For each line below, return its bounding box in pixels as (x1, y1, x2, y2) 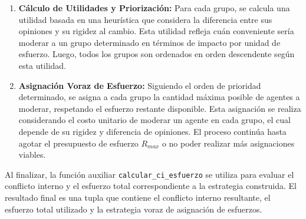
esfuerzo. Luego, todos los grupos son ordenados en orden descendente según (18, 48, 295, 60)
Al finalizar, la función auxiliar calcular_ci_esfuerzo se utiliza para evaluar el (5, 168, 294, 180)
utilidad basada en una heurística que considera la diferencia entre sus (18, 13, 272, 25)
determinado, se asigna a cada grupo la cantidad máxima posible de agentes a (18, 91, 300, 103)
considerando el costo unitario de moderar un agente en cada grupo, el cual (18, 114, 291, 126)
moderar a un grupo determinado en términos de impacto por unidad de (18, 36, 281, 48)
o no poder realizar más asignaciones (162, 137, 295, 149)
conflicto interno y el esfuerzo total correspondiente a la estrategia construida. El (5, 180, 297, 192)
